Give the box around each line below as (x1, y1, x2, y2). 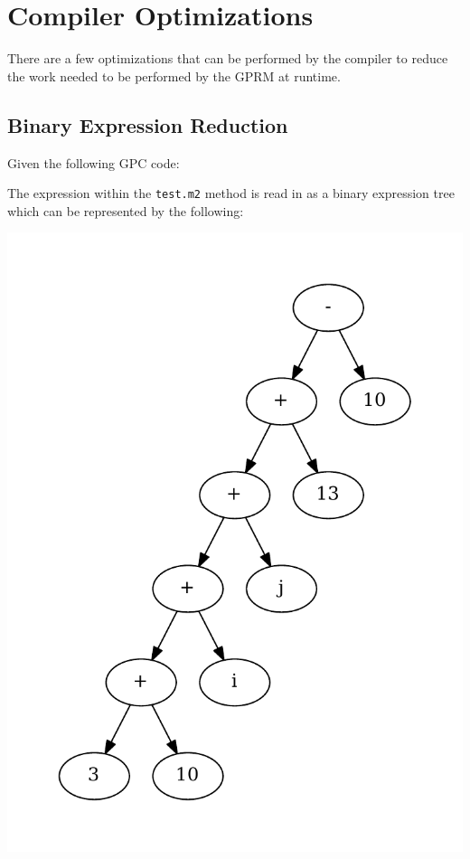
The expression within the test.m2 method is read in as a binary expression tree (7, 184, 455, 203)
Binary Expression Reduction (7, 110, 288, 138)
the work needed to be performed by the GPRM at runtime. (7, 66, 341, 85)
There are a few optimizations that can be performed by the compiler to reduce (7, 49, 448, 68)
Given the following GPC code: (7, 153, 180, 172)
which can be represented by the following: (7, 201, 244, 220)
